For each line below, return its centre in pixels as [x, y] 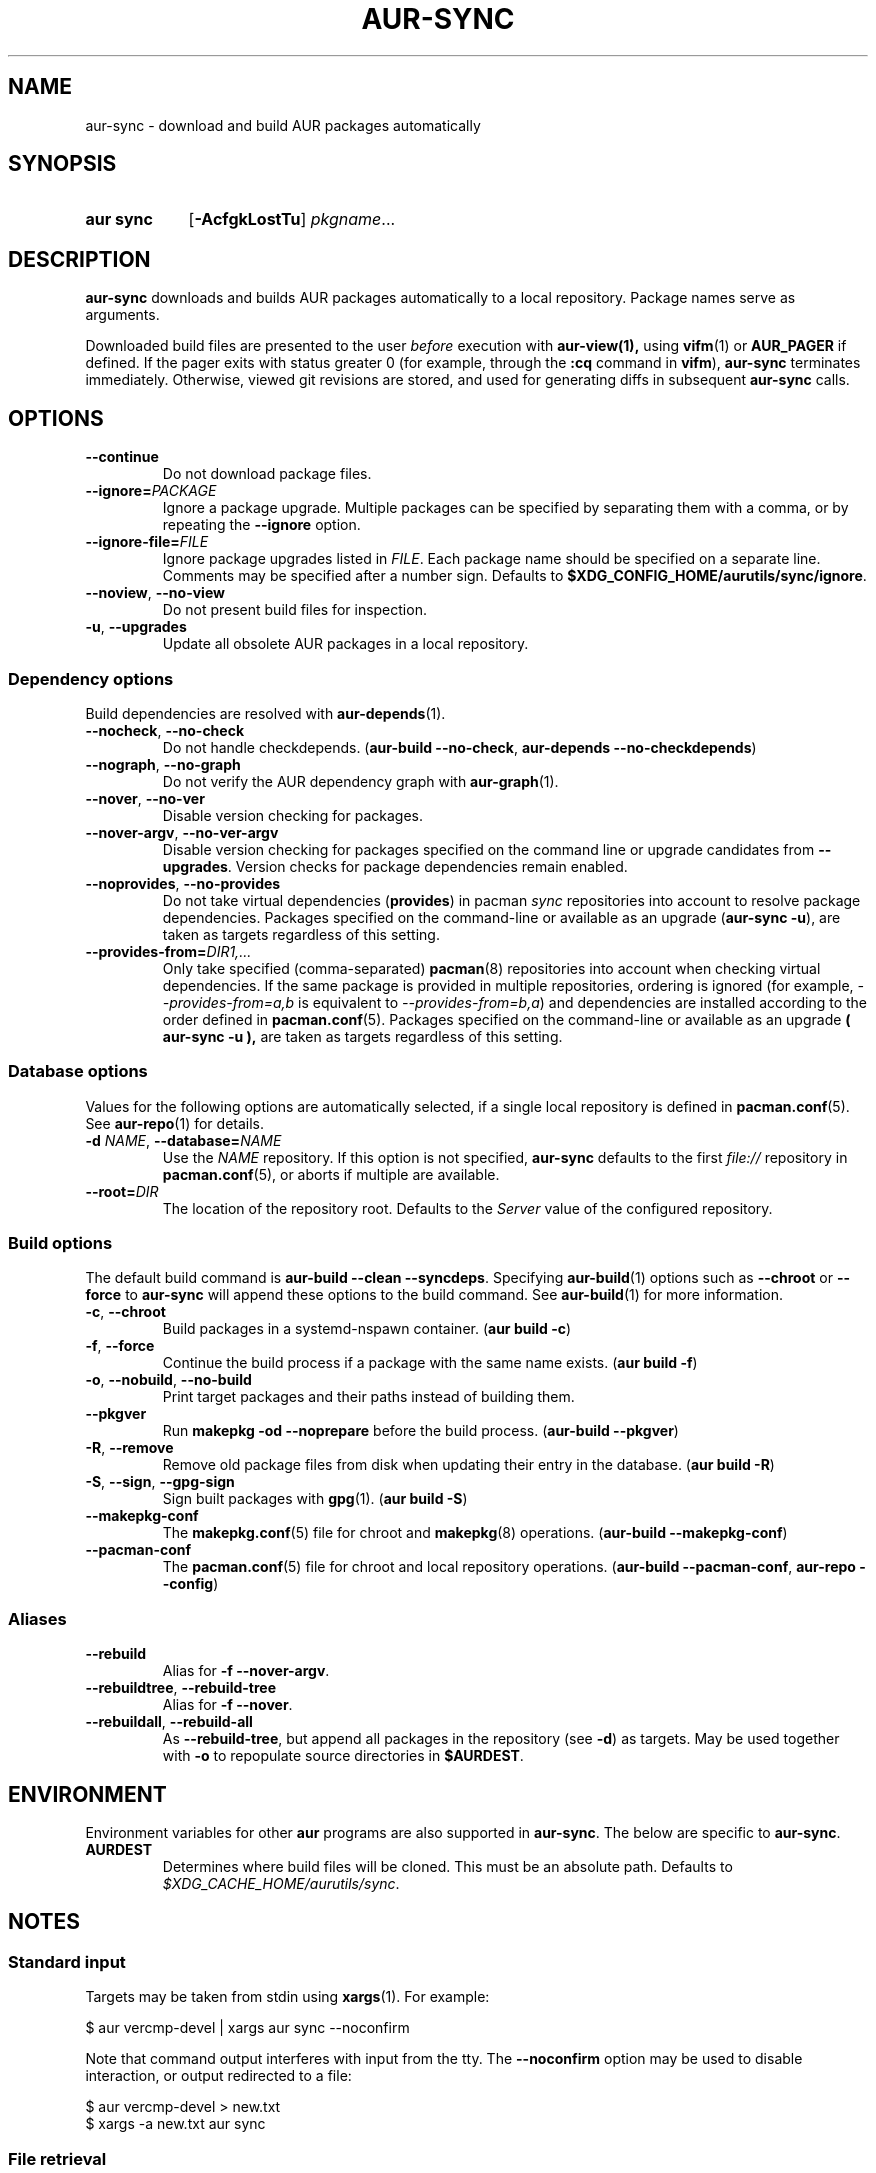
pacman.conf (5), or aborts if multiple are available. [331, 1174]
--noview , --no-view [155, 593]
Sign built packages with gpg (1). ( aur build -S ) [315, 1499]
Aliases [37, 1618]
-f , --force [120, 1346]
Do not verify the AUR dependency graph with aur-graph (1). [360, 781]
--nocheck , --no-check [165, 730]
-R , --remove [129, 1448]
